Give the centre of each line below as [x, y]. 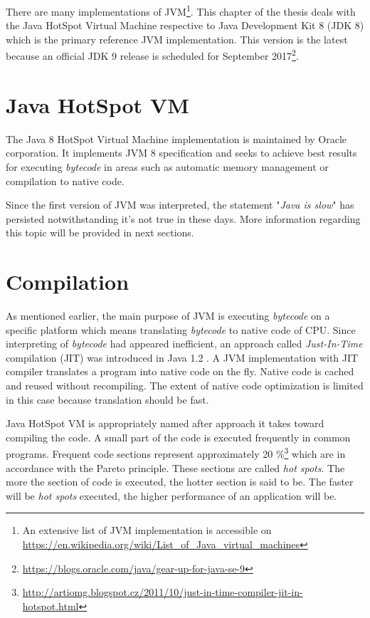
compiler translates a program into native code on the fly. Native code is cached [180, 371]
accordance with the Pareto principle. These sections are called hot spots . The [175, 467]
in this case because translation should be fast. [107, 399]
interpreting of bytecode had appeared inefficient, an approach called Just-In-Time [184, 344]
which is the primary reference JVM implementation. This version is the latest [177, 39]
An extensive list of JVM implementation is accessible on [147, 530]
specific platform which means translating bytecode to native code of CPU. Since [181, 329]
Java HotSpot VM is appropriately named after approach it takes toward [165, 423]
